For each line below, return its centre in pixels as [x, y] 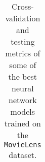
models [23, 111]
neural [23, 88]
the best [23, 76]
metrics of [23, 53]
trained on [22, 123]
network [23, 100]
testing [23, 41]
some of [23, 65]
